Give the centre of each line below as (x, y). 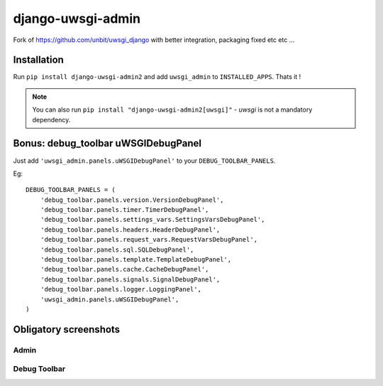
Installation (38, 60)
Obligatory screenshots (67, 329)
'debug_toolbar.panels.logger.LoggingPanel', (121, 289)
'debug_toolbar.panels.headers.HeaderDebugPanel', (130, 230)
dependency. (51, 119)
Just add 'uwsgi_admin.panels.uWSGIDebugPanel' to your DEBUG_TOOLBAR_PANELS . (144, 161)
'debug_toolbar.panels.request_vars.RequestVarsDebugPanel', (149, 240)
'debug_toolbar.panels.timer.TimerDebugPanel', (124, 210)
